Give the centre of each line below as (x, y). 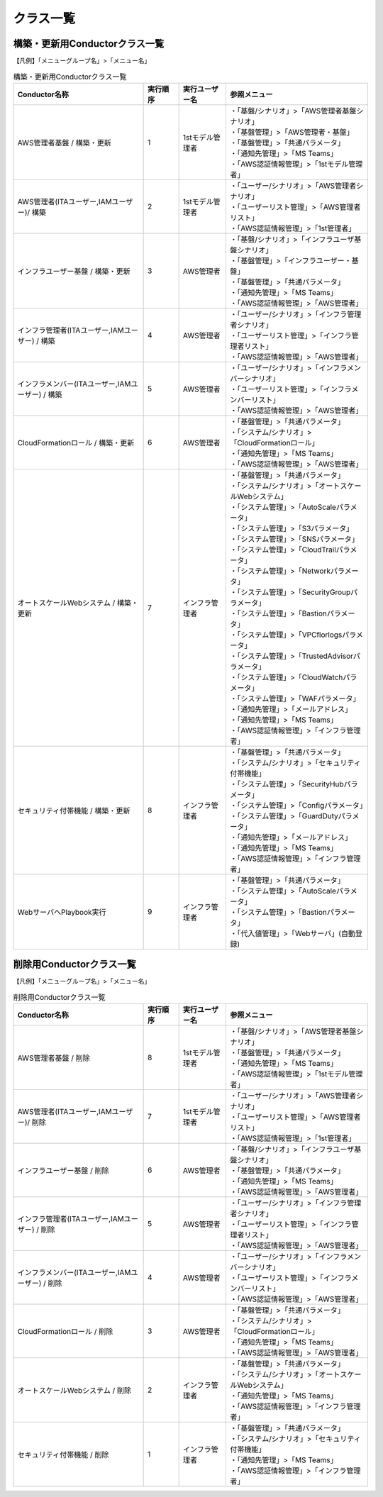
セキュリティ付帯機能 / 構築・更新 (74, 811)
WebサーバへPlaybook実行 (62, 912)
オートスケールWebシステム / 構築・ (78, 603)
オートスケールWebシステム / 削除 (74, 1391)
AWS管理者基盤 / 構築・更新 (64, 143)
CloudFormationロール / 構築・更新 (76, 443)
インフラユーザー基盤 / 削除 (63, 1171)
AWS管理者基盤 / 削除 (54, 1058)
